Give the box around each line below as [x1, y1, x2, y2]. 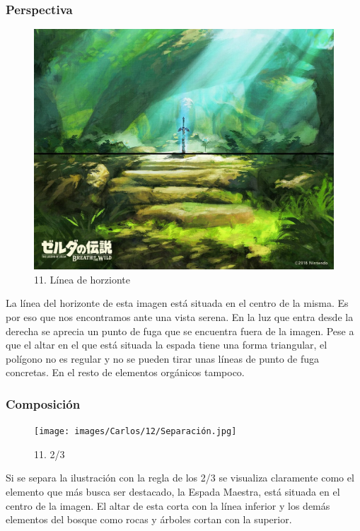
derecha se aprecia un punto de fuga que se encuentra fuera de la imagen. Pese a [6, 323, 354, 338]
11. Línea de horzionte [34, 272, 130, 286]
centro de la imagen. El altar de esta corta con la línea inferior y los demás [6, 498, 330, 513]
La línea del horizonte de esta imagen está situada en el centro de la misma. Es [6, 296, 349, 310]
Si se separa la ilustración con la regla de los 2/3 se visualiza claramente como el [6, 470, 354, 485]
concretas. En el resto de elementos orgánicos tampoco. [6, 365, 245, 380]
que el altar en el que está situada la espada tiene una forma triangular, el [6, 337, 327, 352]
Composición [6, 395, 81, 412]
